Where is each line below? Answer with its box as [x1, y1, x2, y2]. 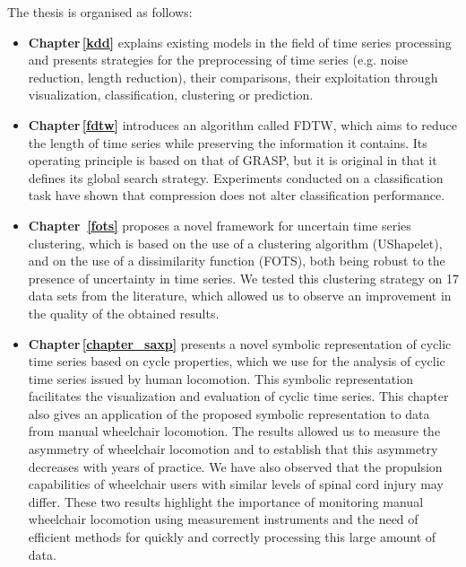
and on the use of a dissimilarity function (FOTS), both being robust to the [28, 251, 445, 270]
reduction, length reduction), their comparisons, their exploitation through [28, 67, 438, 86]
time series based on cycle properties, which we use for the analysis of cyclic [28, 352, 445, 371]
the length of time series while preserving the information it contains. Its [28, 133, 427, 152]
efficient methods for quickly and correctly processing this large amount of [28, 528, 436, 546]
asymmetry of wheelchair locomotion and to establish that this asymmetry [28, 440, 438, 458]
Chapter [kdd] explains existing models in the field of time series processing [28, 32, 452, 51]
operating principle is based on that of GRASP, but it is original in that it [28, 151, 437, 170]
